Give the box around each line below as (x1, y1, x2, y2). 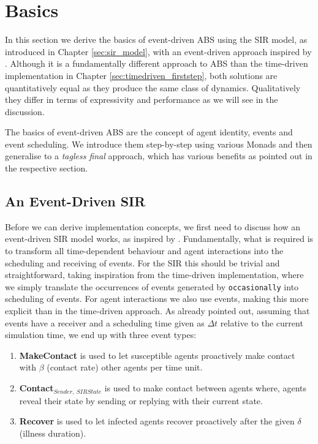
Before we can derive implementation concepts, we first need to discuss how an (5, 220, 301, 233)
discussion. (5, 105, 45, 118)
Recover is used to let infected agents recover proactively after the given (19, 415, 295, 427)
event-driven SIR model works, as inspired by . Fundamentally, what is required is (5, 232, 314, 245)
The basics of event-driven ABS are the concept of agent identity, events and (5, 126, 293, 138)
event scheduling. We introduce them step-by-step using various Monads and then (5, 137, 312, 150)
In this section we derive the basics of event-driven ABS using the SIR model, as (5, 33, 308, 46)
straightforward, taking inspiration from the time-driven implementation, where (5, 268, 304, 281)
